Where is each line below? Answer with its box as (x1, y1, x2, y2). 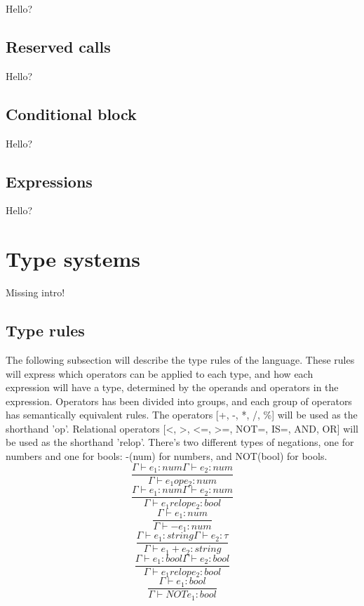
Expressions (6, 170, 93, 192)
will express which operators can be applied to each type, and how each (6, 366, 314, 381)
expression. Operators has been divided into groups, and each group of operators (6, 393, 352, 408)
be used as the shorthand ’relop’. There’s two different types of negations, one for (6, 435, 354, 449)
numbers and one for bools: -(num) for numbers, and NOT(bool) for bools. (6, 449, 328, 463)
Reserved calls (6, 35, 111, 57)
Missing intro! (6, 285, 65, 300)
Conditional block (6, 103, 137, 124)
